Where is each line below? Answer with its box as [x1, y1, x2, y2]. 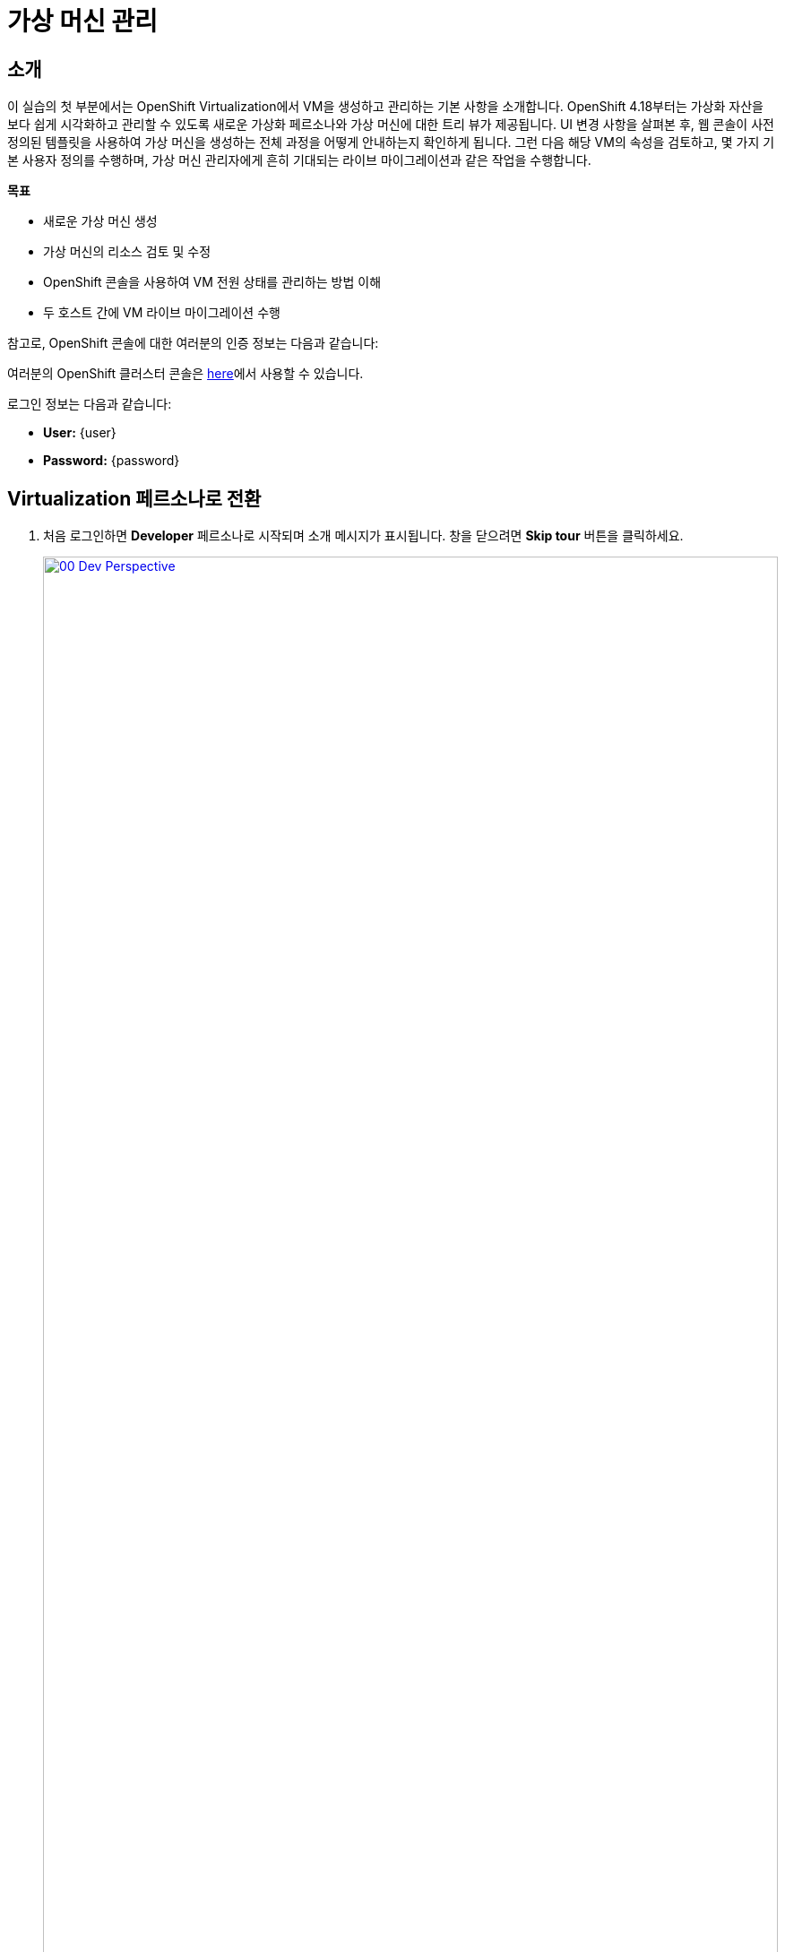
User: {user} [43, 425, 116, 441]
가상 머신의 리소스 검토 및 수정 [43, 244, 211, 260]
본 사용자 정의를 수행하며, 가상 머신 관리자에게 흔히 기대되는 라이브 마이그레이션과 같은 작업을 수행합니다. [7, 152, 591, 168]
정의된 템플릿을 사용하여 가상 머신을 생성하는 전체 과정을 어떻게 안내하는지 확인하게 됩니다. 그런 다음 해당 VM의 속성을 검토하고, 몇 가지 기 [7, 134, 775, 151]
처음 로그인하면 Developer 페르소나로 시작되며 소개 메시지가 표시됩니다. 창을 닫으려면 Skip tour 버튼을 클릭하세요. [43, 528, 684, 544]
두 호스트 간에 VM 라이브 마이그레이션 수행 [43, 305, 280, 321]
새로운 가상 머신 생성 [43, 213, 158, 229]
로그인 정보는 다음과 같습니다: [7, 396, 172, 412]
